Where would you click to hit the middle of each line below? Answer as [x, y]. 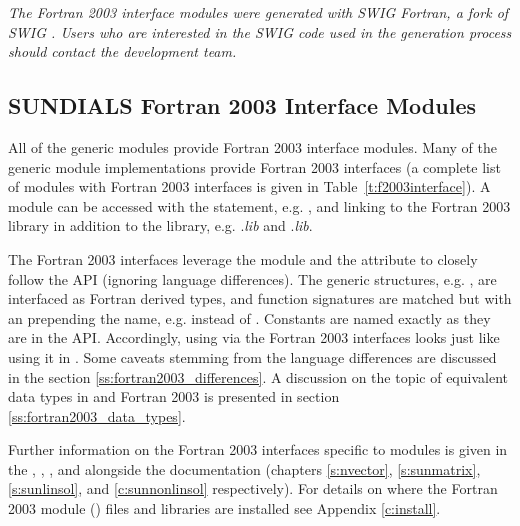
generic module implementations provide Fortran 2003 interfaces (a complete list [254, 166]
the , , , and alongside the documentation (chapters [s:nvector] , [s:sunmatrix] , [244, 468]
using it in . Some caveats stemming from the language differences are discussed [252, 356]
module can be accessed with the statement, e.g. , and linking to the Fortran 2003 [259, 205]
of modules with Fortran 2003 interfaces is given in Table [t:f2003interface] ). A [249, 186]
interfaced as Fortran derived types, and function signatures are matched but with [260, 298]
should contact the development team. [122, 51]
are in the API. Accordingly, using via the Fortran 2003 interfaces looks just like [254, 337]
